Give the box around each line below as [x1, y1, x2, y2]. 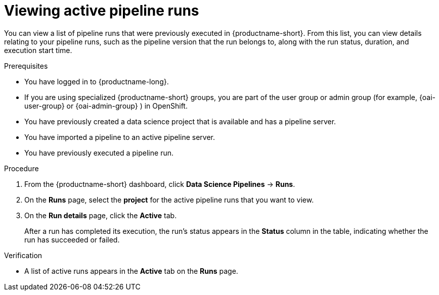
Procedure [4, 164, 39, 173]
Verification [4, 251, 42, 260]
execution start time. [4, 45, 72, 55]
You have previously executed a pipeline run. [24, 148, 173, 157]
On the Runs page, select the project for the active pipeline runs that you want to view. [24, 195, 314, 204]
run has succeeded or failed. [24, 235, 120, 244]
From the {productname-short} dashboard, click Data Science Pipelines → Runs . [24, 179, 295, 188]
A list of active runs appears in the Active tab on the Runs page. [24, 266, 238, 275]
